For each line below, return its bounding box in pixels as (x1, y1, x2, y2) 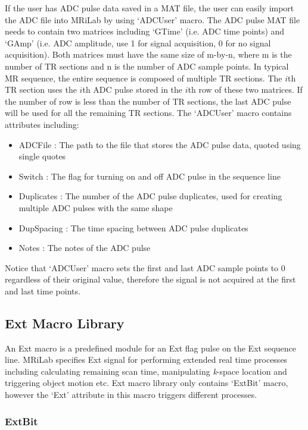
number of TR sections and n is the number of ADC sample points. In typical (5, 59, 289, 72)
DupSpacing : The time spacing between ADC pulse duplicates (18, 221, 248, 234)
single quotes (18, 150, 66, 162)
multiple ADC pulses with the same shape (18, 201, 173, 214)
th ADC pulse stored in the (82, 83, 183, 96)
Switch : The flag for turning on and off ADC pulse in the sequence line (18, 170, 281, 182)
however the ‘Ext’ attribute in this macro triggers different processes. (5, 388, 257, 401)
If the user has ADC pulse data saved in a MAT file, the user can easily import (5, 2, 294, 14)
